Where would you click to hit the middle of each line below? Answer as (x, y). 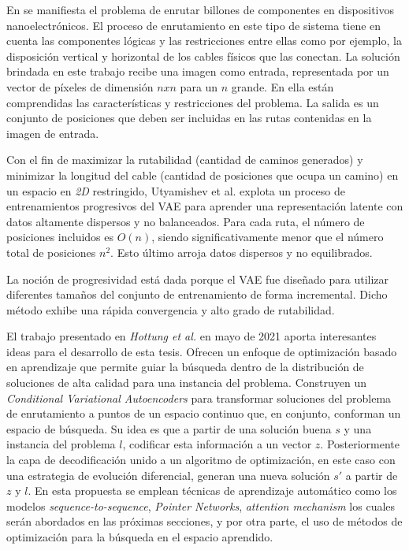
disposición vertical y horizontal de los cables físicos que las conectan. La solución (203, 56)
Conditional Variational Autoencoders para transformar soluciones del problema (199, 398)
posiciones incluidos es (60, 237)
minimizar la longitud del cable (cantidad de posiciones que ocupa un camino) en (203, 175)
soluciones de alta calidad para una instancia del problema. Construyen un (187, 383)
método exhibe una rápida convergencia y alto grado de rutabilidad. (171, 309)
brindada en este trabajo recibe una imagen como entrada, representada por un (198, 71)
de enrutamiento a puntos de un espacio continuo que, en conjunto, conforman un (204, 413)
